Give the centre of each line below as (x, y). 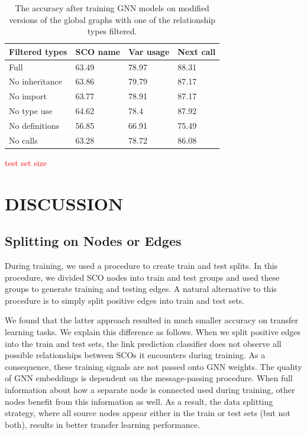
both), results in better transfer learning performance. (102, 424)
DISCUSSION (64, 203)
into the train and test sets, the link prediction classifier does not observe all (143, 343)
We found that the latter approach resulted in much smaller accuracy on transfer (151, 320)
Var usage (149, 51)
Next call (197, 51)
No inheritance (35, 81)
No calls (23, 140)
